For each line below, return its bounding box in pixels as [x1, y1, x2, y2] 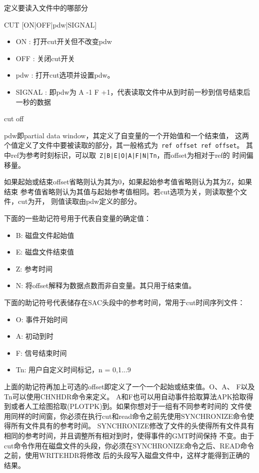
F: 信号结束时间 [15, 347, 67, 358]
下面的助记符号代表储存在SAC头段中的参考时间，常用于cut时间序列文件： [4, 297, 245, 307]
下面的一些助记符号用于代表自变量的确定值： [4, 213, 151, 223]
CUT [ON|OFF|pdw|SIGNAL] [4, 19, 97, 30]
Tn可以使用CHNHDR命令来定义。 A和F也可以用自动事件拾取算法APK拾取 [4, 391, 246, 401]
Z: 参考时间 [15, 263, 52, 274]
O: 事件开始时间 [15, 314, 68, 324]
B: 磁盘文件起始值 [15, 229, 74, 240]
